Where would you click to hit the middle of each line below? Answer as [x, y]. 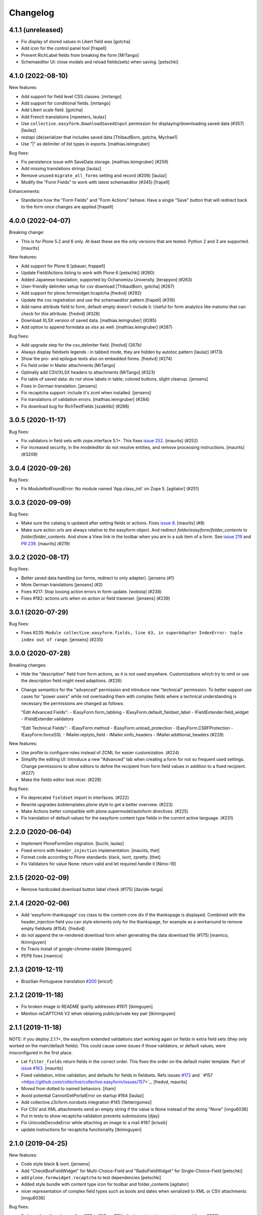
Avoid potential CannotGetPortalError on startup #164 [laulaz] [82, 1095]
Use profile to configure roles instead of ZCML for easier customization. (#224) [100, 752]
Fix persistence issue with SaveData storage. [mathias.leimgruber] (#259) [95, 162]
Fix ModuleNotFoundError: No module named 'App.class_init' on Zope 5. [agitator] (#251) [110, 489]
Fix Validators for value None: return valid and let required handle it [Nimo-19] [99, 864]
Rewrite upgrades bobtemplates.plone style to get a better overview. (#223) [97, 804]
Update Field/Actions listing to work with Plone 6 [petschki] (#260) [88, 273]
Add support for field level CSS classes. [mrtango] [71, 96]
